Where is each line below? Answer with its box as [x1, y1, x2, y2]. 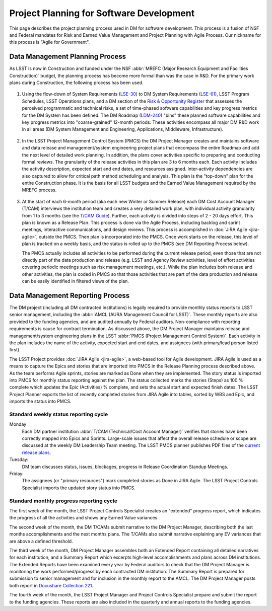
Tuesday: [9, 456, 29, 463]
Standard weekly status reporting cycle [9, 411, 108, 418]
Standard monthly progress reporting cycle [9, 497, 118, 504]
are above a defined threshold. [9, 538, 73, 544]
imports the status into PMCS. [9, 398, 72, 405]
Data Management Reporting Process [9, 291, 130, 299]
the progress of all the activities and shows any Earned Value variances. [9, 515, 159, 521]
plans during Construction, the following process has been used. [9, 80, 144, 86]
